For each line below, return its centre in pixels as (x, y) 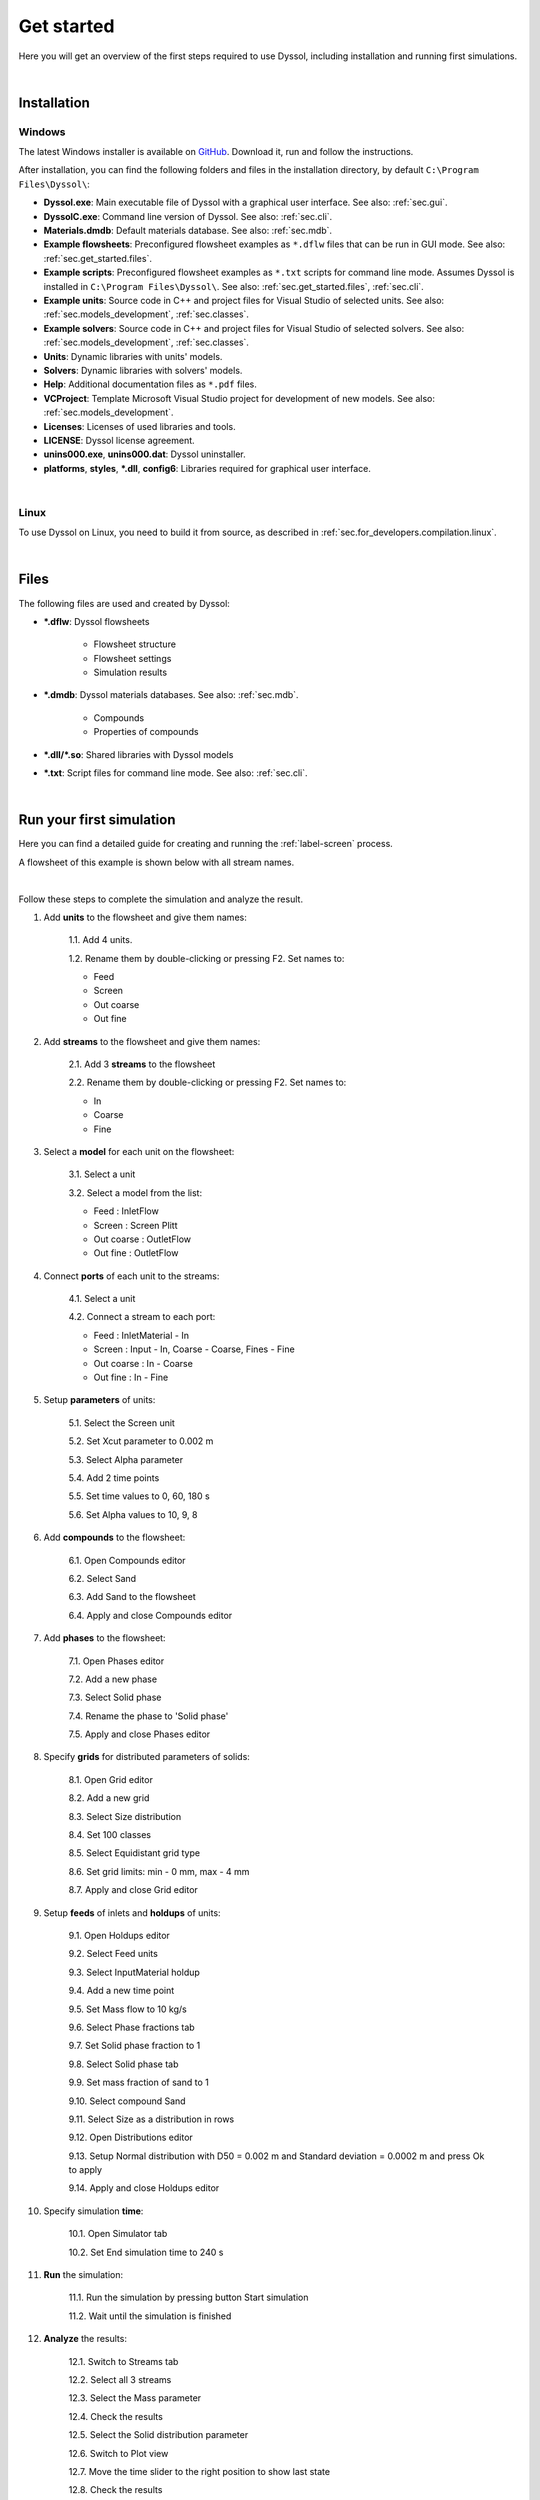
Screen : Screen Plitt (135, 1225)
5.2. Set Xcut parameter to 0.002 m (141, 1441)
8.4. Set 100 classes (110, 1835)
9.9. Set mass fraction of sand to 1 (138, 2082)
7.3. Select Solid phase (115, 1697)
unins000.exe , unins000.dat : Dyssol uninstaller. (144, 454)
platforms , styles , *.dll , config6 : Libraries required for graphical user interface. (207, 468)
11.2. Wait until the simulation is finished (150, 2316)
